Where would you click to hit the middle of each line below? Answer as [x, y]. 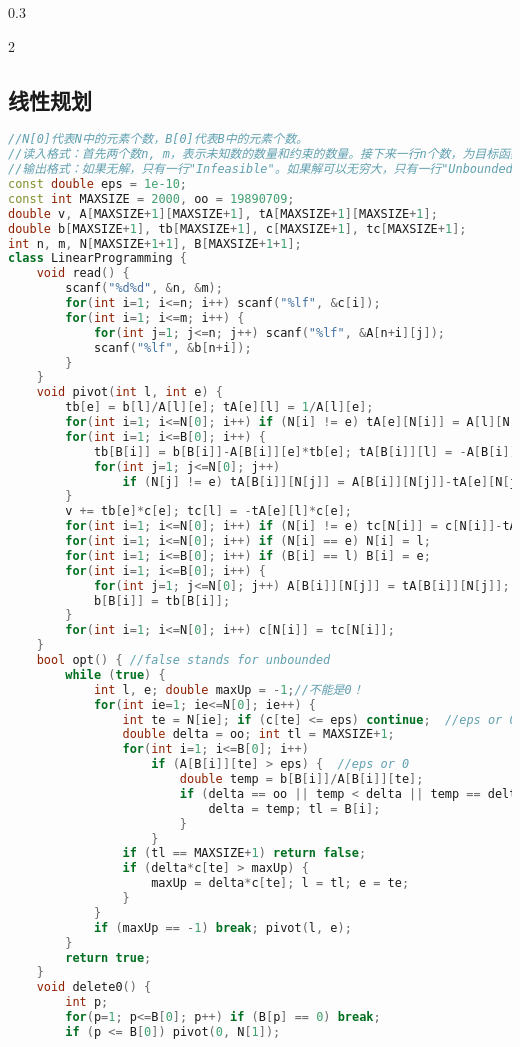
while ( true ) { [115, 674]
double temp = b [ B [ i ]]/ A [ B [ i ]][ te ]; [301, 779]
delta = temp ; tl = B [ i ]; [294, 808]
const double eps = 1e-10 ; [98, 184]
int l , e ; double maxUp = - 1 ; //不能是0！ [228, 689]
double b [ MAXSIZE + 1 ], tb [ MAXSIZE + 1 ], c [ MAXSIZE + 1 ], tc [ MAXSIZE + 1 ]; [237, 228]
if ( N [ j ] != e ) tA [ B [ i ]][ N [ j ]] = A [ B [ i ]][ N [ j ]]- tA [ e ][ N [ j [319, 481]
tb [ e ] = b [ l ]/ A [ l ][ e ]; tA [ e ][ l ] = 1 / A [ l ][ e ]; [219, 407]
